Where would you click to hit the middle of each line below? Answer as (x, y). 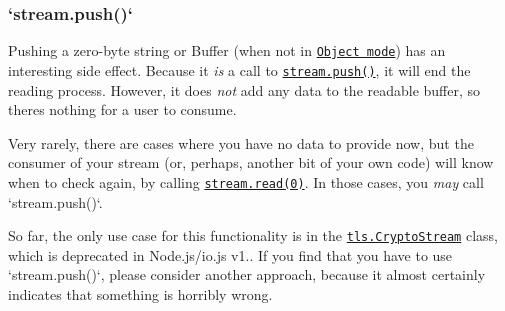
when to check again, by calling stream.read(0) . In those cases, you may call (246, 181)
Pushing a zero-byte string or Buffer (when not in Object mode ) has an (227, 50)
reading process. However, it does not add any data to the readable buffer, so (244, 89)
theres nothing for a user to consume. (122, 109)
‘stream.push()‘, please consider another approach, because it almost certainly (247, 274)
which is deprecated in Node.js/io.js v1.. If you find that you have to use (230, 254)
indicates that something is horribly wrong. (140, 294)
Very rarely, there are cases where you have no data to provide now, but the (241, 142)
